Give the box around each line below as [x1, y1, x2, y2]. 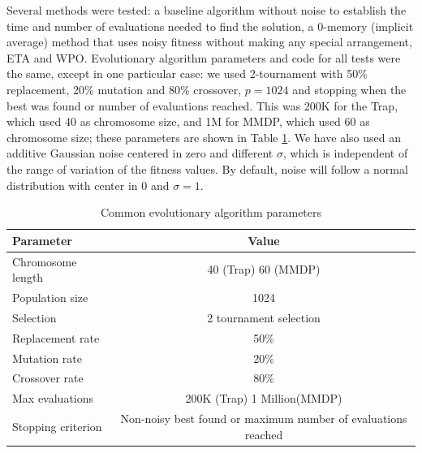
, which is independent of [282, 145, 408, 162]
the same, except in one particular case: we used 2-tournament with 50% [6, 65, 368, 82]
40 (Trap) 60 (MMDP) [207, 261, 321, 278]
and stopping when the [292, 80, 407, 97]
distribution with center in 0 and [6, 176, 170, 193]
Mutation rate [12, 349, 83, 366]
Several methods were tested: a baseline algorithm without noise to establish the [6, 2, 407, 18]
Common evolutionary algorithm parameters [100, 204, 322, 221]
